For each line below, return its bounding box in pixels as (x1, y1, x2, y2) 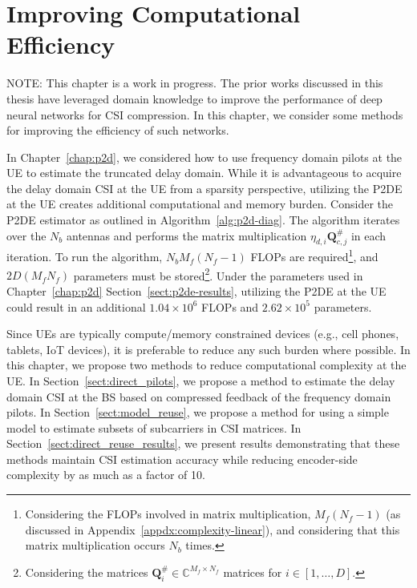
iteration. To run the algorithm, (6, 248, 163, 265)
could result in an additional (6, 298, 146, 315)
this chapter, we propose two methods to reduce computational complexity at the (6, 356, 407, 373)
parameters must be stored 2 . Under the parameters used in (73, 264, 363, 284)
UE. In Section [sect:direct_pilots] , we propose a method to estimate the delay (6, 372, 395, 389)
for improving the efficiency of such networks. (6, 122, 229, 139)
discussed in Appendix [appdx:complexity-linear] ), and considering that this (25, 521, 400, 538)
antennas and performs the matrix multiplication (66, 227, 307, 244)
